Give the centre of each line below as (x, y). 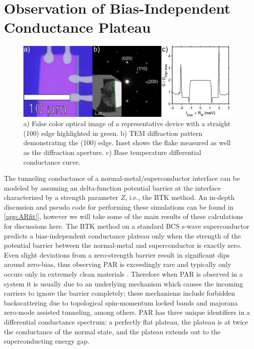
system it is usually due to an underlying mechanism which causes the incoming (124, 283)
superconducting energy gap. (47, 341)
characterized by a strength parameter (61, 197)
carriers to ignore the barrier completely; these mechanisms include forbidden (120, 293)
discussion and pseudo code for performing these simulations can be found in (119, 207)
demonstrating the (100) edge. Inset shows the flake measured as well (127, 142)
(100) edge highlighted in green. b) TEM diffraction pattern (113, 133)
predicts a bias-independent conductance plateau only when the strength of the (122, 235)
